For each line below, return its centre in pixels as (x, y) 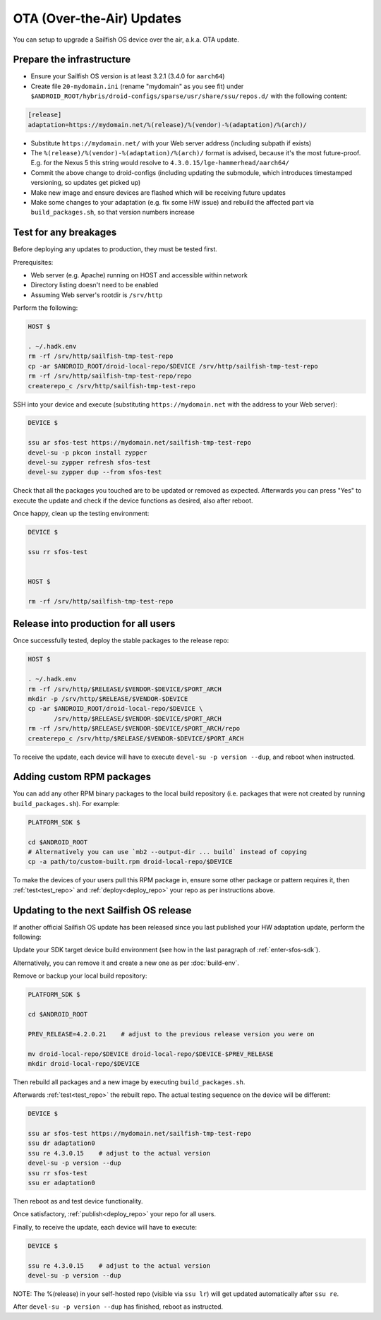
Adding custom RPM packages (82, 777)
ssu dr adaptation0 (61, 1143)
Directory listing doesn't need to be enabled (95, 285)
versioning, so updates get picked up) (86, 183)
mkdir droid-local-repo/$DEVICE (84, 1063)
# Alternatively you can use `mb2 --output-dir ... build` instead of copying (167, 852)
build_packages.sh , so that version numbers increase (113, 212)
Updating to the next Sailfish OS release (102, 910)
